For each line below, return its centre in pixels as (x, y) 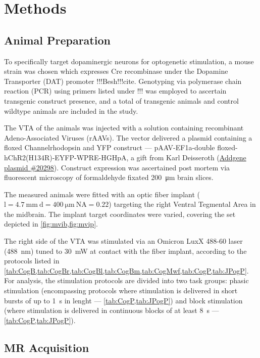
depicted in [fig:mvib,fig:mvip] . (51, 224)
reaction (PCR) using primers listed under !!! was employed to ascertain (115, 91)
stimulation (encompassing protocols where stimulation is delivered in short (121, 290)
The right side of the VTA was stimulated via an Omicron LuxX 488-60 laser (123, 241)
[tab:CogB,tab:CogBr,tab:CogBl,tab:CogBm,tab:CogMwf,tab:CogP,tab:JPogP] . (126, 270)
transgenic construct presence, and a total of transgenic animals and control (121, 100)
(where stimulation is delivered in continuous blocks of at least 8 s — (112, 310)
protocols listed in (32, 261)
